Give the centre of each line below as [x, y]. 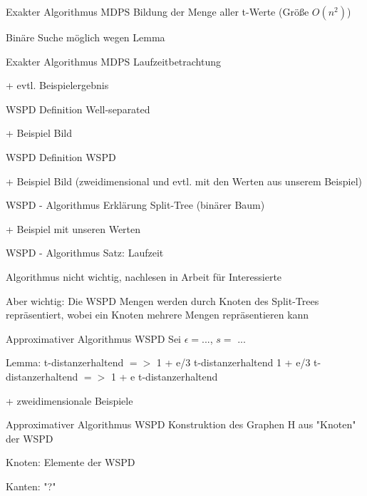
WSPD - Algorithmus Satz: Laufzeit [85, 253]
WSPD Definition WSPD [61, 156]
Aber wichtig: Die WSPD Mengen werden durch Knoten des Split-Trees [162, 300]
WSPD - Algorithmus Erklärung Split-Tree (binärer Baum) [135, 205]
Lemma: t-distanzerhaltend [65, 362]
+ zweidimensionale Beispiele [69, 400]
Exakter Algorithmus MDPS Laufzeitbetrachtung [114, 61]
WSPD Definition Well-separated [78, 109]
